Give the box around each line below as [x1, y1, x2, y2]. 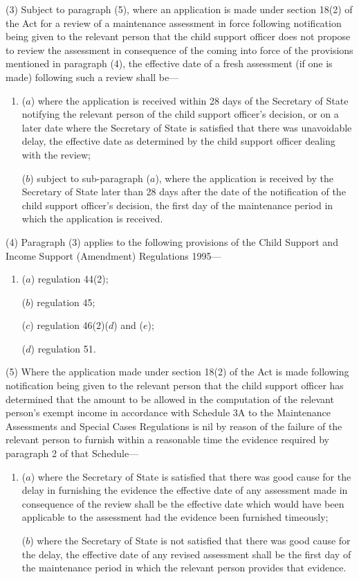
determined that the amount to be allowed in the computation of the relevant [6, 391, 334, 406]
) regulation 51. [30, 341, 96, 355]
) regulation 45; [30, 294, 95, 309]
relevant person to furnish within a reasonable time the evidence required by [6, 432, 329, 447]
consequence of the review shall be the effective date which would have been [21, 496, 344, 510]
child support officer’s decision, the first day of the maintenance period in [21, 197, 333, 212]
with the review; [21, 147, 91, 161]
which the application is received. [21, 211, 163, 226]
